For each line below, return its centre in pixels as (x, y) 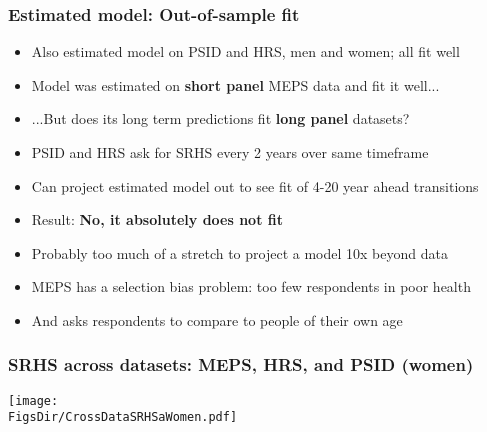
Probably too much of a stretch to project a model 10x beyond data (239, 252)
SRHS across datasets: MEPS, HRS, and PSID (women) (241, 364)
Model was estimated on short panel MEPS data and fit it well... (235, 84)
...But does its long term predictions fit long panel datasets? (220, 118)
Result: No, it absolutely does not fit (157, 219)
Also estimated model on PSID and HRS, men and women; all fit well (245, 51)
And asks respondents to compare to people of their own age (217, 319)
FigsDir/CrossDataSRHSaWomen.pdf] (123, 417)
